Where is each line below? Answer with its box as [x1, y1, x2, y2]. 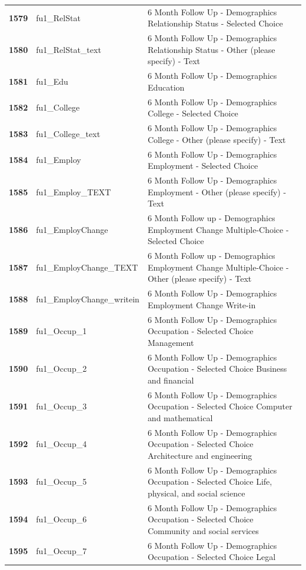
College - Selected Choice [147, 107, 238, 119]
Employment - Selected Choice [147, 159, 258, 172]
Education [147, 81, 185, 93]
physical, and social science [147, 486, 245, 499]
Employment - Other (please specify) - [147, 185, 287, 198]
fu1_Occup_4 [36, 438, 87, 450]
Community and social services [147, 524, 259, 536]
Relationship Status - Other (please [147, 43, 275, 55]
